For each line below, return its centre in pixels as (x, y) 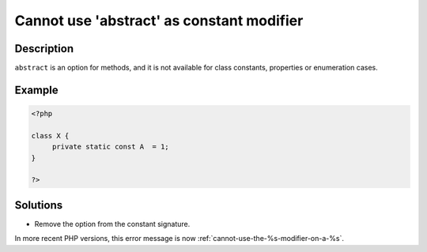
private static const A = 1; (110, 147)
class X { (50, 135)
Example (36, 90)
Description (44, 49)
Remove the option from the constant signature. (112, 224)
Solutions (39, 205)
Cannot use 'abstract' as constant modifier (159, 21)
